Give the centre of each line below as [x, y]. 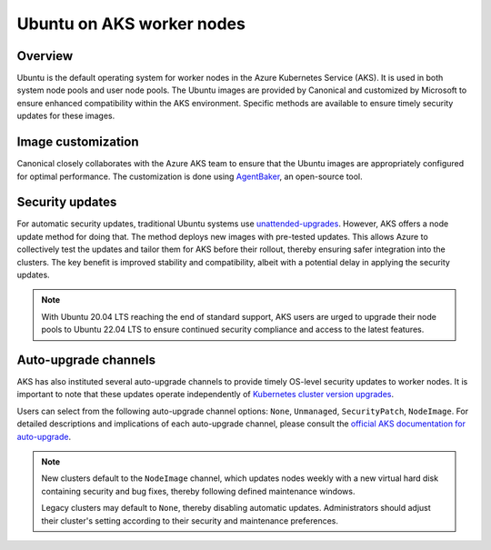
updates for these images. [66, 116]
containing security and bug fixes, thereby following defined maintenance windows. [198, 491]
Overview [45, 56]
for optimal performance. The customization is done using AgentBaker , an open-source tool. [190, 176]
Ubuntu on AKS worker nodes [131, 24]
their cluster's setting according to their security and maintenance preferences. [190, 520]
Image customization [78, 142]
